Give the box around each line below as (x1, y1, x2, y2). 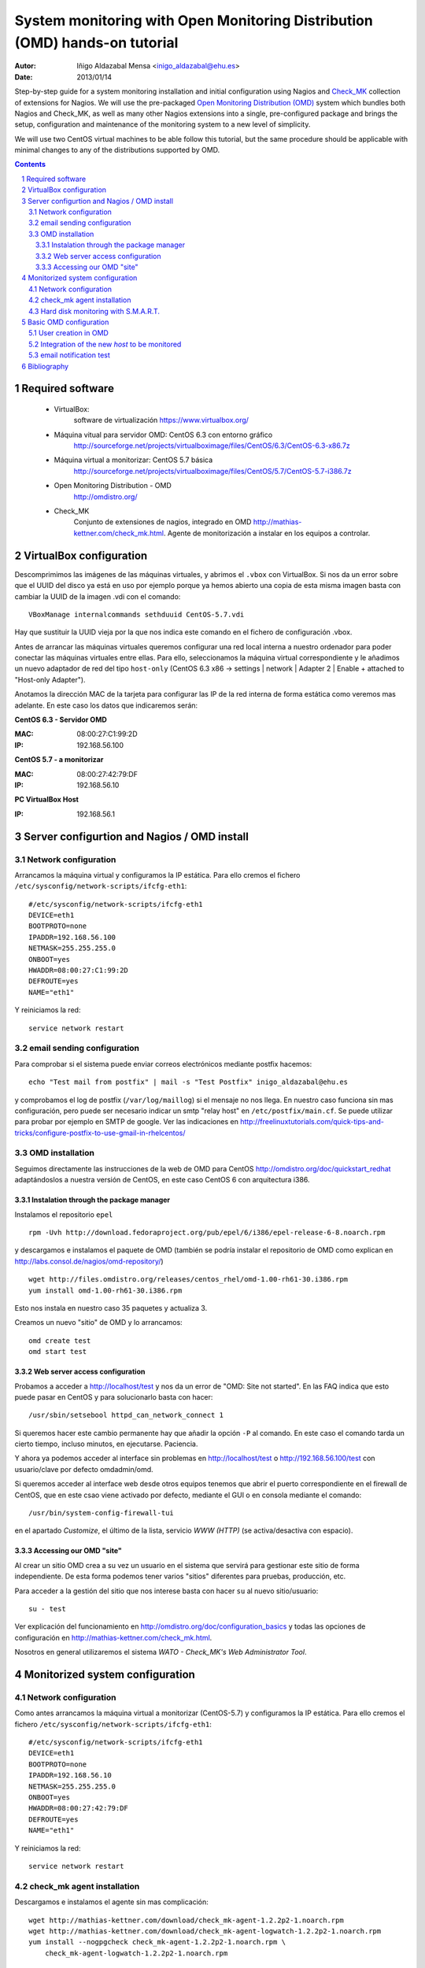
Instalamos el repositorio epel (14, 1209, 113, 1219)
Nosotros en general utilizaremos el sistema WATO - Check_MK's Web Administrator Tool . (14, 1648, 307, 1657)
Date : (14, 72, 33, 82)
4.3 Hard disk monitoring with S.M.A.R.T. (28, 306, 161, 316)
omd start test (28, 1347, 87, 1356)
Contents (14, 160, 46, 169)
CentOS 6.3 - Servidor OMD (14, 715, 108, 724)
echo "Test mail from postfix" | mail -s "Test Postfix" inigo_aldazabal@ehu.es (28, 1078, 349, 1086)
